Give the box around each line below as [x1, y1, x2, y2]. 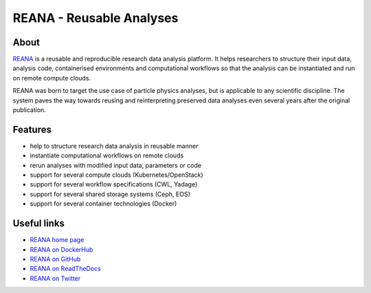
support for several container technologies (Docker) [30, 199, 177, 208]
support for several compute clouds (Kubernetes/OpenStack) [30, 171, 204, 179]
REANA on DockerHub [30, 245, 93, 254]
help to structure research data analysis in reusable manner [30, 142, 199, 150]
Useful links [12, 217, 65, 230]
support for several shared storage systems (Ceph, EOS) [30, 190, 190, 198]
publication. [12, 106, 46, 114]
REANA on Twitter [30, 274, 81, 282]
